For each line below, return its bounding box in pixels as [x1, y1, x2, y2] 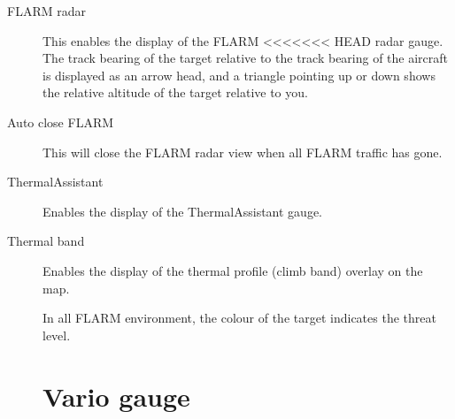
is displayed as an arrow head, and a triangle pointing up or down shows [42, 65, 436, 84]
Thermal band [7, 232, 85, 250]
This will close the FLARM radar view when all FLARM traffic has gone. [42, 142, 443, 161]
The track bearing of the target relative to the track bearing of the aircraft [42, 49, 449, 67]
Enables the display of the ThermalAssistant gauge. [42, 202, 323, 220]
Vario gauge [42, 377, 190, 414]
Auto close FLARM [7, 112, 114, 131]
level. [42, 325, 71, 344]
